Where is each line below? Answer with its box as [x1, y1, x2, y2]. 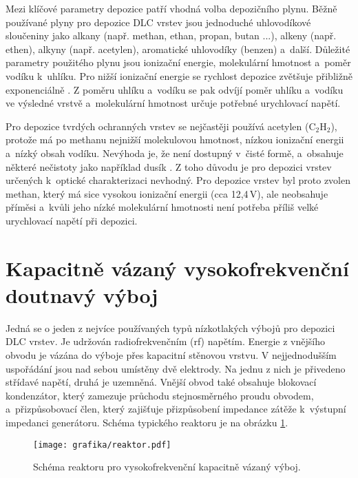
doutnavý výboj [6, 280, 158, 309]
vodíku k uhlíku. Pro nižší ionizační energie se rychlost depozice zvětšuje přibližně [6, 68, 352, 83]
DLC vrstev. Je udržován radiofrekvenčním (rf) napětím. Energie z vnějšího [6, 334, 325, 349]
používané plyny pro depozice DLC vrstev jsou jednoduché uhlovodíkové [6, 14, 311, 29]
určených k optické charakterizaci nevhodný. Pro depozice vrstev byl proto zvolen [6, 173, 351, 187]
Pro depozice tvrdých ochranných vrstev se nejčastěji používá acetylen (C [6, 118, 316, 133]
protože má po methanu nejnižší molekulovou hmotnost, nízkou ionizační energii [6, 132, 344, 147]
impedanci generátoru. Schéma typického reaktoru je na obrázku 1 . [6, 415, 288, 429]
